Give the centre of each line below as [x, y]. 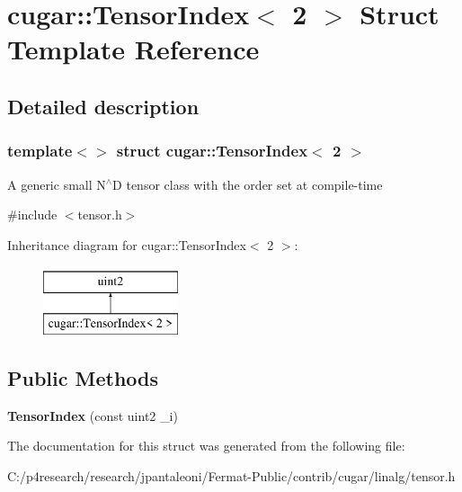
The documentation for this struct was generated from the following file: [206, 446]
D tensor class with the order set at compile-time [248, 184]
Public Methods [83, 377]
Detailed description [103, 106]
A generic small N [57, 184]
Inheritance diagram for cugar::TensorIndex [127, 244]
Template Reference [133, 49]
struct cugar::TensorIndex [212, 151]
